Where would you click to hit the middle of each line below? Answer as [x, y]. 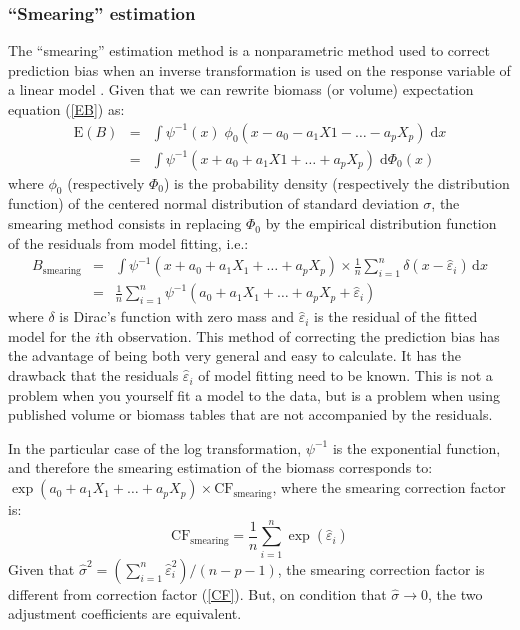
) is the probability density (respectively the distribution [337, 182]
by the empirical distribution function [381, 223]
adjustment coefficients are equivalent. [125, 613]
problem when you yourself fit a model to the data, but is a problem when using [254, 394]
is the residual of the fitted [396, 316]
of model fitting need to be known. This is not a [345, 375]
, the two [455, 593]
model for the [49, 335]
